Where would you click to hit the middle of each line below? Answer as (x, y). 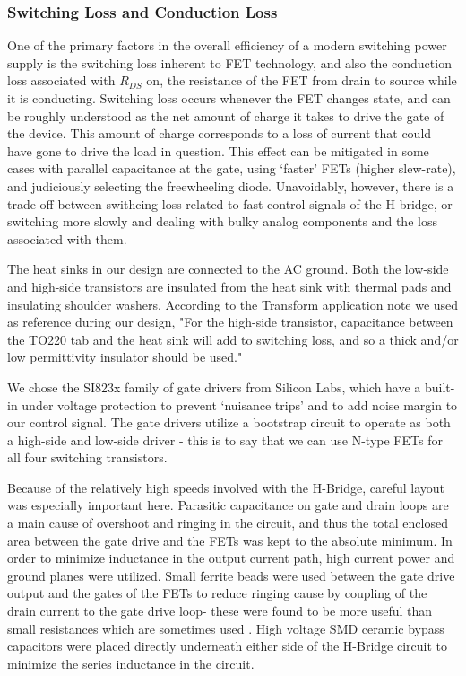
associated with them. (67, 238)
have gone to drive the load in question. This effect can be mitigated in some (218, 150)
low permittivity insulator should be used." (125, 357)
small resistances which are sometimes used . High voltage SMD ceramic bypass (226, 628)
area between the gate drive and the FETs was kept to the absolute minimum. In (230, 540)
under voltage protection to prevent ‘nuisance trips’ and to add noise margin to (240, 404)
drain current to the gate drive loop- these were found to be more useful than (220, 611)
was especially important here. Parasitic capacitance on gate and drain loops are (228, 505)
